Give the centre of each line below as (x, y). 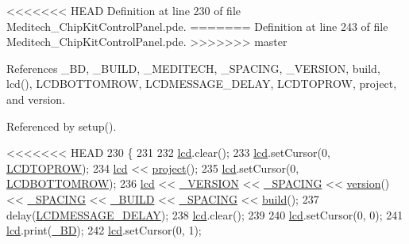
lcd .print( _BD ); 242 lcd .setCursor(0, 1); (104, 230)
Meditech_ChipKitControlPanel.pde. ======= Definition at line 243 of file (197, 26)
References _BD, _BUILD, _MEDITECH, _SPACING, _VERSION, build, (193, 68)
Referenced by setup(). (62, 126)
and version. (36, 99)
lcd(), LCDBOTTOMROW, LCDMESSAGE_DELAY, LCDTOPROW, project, (202, 84)
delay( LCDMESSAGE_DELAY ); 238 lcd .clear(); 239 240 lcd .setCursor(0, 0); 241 (205, 214)
